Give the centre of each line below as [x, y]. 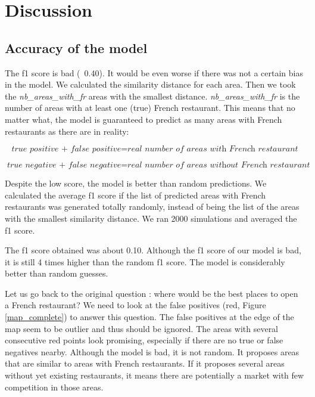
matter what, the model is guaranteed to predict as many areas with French [144, 119]
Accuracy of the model [76, 47]
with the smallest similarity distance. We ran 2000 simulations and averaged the [151, 218]
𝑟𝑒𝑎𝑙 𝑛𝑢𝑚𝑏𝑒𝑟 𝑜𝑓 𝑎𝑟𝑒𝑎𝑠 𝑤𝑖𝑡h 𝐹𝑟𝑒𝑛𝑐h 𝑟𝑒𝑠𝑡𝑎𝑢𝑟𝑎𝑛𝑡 [213, 149]
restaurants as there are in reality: [67, 131]
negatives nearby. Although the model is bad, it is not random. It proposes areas [152, 351]
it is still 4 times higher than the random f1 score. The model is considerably [145, 261]
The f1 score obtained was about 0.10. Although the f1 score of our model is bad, [153, 250]
